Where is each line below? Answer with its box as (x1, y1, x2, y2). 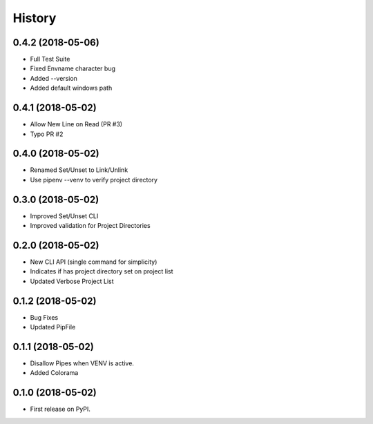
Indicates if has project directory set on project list (30, 267, 173, 276)
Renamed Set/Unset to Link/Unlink (30, 166, 128, 174)
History (12, 10, 57, 26)
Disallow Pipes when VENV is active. (30, 359, 135, 367)
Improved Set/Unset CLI (30, 211, 99, 220)
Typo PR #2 (30, 130, 64, 138)
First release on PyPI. (30, 405, 91, 414)
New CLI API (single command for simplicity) (30, 258, 157, 266)
